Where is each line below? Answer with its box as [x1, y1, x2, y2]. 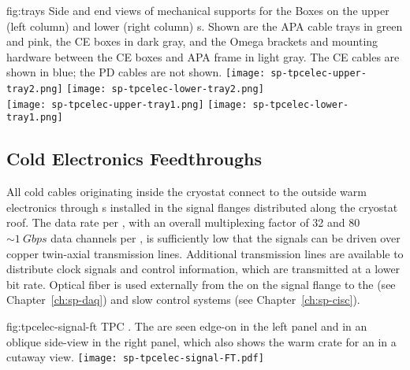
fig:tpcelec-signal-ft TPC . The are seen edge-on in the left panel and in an [6, 317, 367, 334]
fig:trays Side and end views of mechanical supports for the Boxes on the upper [6, 2, 389, 18]
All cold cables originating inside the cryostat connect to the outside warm [6, 183, 367, 200]
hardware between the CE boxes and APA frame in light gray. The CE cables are [6, 48, 400, 65]
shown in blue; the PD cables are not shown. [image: [6, 64, 266, 80]
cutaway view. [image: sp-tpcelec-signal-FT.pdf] [6, 349, 264, 365]
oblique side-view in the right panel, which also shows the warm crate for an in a [6, 333, 397, 350]
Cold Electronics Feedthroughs [6, 146, 262, 171]
